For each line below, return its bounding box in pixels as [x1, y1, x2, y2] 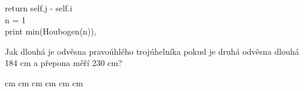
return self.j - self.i [5, 2, 72, 14]
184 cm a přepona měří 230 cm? [5, 57, 123, 69]
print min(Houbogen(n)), [5, 25, 96, 37]
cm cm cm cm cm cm [5, 76, 83, 89]
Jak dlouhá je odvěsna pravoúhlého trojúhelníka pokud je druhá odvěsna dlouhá [5, 45, 299, 57]
